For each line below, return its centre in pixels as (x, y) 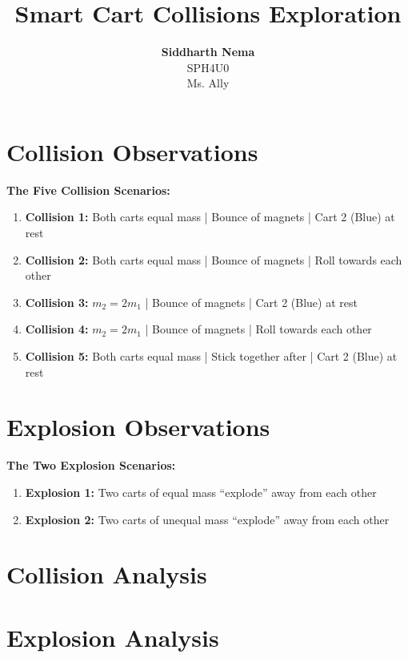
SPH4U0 (208, 67)
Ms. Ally (208, 83)
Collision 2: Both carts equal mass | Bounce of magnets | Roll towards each (214, 259)
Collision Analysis (107, 574)
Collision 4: (57, 329)
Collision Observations (132, 151)
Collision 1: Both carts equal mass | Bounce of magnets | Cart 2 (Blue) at (210, 217)
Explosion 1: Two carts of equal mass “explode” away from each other (201, 492)
